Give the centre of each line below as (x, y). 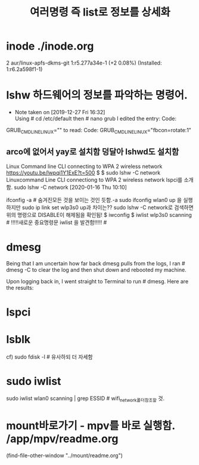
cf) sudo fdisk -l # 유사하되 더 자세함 (50, 357)
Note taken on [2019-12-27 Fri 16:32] (60, 112)
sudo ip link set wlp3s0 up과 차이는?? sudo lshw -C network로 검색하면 (108, 207)
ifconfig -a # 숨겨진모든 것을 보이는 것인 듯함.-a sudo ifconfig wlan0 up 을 (94, 200)
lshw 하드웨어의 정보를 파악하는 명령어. (97, 95)
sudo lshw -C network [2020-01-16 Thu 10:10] (70, 187)
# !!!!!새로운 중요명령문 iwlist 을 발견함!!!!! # (57, 222)
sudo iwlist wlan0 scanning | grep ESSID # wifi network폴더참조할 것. (85, 399)
